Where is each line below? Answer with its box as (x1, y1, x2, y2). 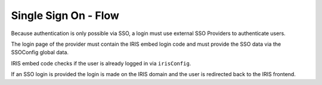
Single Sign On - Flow (11, 9, 119, 22)
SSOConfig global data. (11, 49, 69, 56)
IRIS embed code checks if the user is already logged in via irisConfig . (11, 59, 191, 67)
